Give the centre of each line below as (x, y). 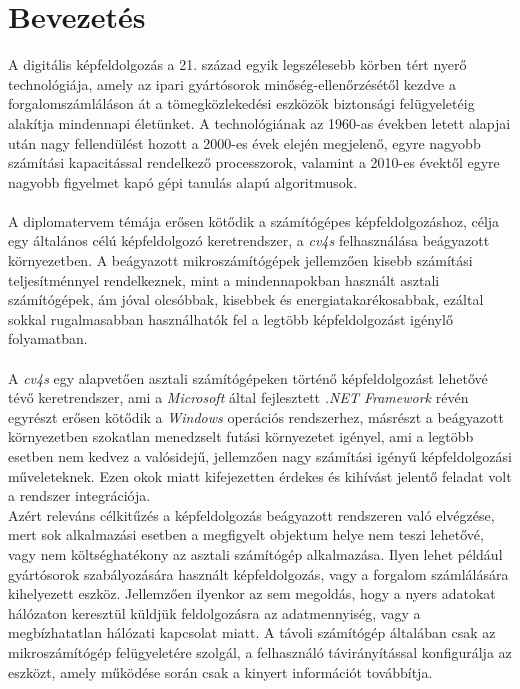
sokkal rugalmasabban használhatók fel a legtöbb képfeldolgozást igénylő (230, 318)
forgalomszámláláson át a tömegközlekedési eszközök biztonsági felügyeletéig (241, 103)
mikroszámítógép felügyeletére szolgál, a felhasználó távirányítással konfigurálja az (260, 651)
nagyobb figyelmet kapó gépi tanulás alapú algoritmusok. (183, 181)
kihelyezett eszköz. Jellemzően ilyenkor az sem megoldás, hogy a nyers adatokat (252, 593)
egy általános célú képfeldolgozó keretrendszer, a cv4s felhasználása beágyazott (249, 240)
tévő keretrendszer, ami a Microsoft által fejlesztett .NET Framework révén (238, 397)
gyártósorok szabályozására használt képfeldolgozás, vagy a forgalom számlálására (258, 573)
